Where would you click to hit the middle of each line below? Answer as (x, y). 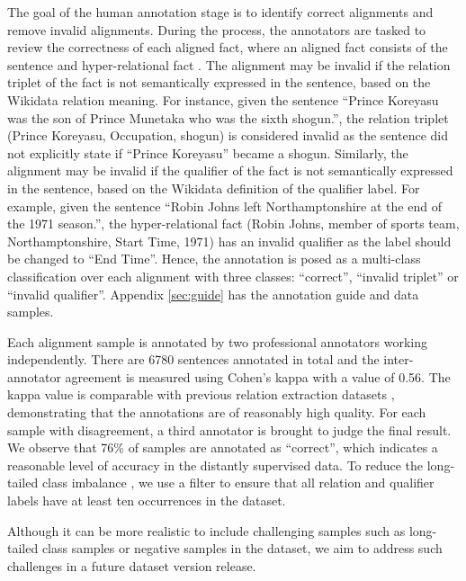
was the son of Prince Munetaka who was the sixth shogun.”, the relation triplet (228, 117)
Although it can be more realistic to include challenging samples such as (206, 530)
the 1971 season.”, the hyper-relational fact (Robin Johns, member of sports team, (233, 223)
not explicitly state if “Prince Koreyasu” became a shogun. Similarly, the (208, 152)
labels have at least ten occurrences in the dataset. (147, 501)
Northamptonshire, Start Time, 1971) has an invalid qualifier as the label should (229, 241)
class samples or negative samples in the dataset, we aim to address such (242, 548)
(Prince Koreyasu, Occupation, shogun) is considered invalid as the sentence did (228, 135)
